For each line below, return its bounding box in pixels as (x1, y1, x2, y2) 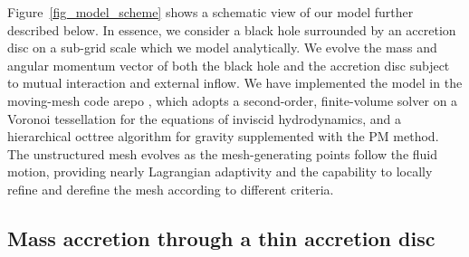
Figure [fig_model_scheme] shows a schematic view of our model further (7, 3, 414, 21)
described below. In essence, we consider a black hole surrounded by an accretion (7, 20, 456, 39)
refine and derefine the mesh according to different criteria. (7, 179, 334, 198)
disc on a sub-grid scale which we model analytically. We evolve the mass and (7, 38, 437, 57)
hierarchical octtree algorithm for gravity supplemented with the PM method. (7, 127, 439, 146)
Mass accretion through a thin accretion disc (7, 224, 435, 252)
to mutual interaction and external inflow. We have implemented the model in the (7, 73, 463, 92)
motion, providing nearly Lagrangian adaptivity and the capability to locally (7, 162, 433, 181)
